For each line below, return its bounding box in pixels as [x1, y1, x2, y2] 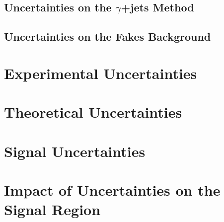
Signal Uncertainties [4, 141, 146, 161]
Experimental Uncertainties [4, 63, 197, 83]
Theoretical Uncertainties [4, 102, 182, 122]
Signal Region [4, 199, 101, 220]
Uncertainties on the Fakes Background [4, 29, 211, 44]
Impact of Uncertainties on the [4, 179, 221, 200]
